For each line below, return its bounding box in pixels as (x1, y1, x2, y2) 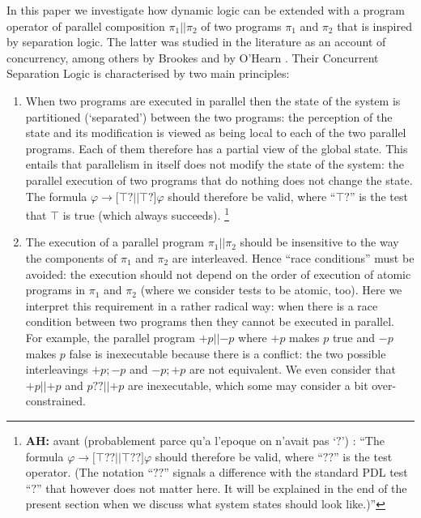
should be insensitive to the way (240, 233, 399, 250)
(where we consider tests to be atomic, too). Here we (140, 281, 402, 298)
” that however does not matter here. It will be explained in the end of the (36, 479, 407, 496)
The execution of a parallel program (25, 233, 205, 250)
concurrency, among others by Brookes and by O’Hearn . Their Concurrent (6, 49, 379, 66)
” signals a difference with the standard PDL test (164, 464, 408, 481)
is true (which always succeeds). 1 (62, 204, 229, 223)
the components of (25, 249, 117, 266)
